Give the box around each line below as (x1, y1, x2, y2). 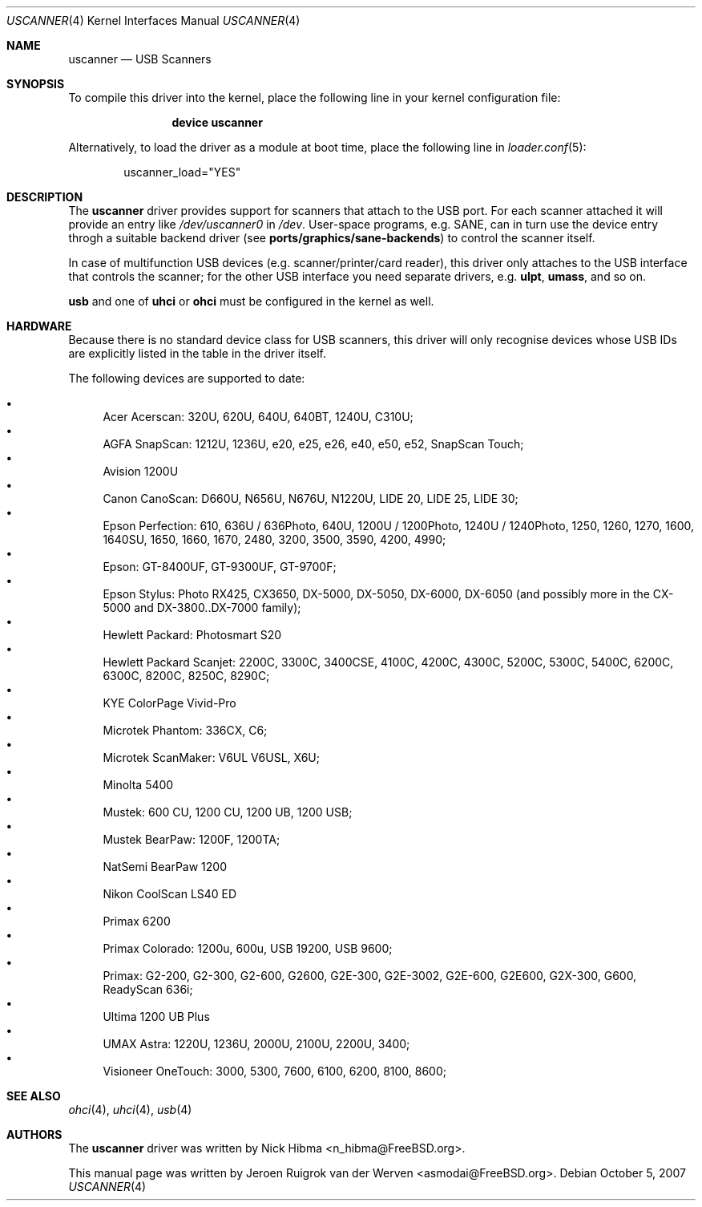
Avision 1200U (103, 464, 179, 478)
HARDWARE (6, 319, 72, 333)
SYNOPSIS (6, 77, 65, 91)
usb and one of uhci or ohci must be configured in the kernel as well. (68, 294, 434, 308)
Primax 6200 (103, 914, 171, 928)
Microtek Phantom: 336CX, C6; (103, 723, 268, 737)
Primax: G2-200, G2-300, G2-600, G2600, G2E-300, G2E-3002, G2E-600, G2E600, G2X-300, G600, (103, 969, 637, 982)
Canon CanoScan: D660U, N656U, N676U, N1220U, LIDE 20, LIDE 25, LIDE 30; (103, 492, 518, 505)
